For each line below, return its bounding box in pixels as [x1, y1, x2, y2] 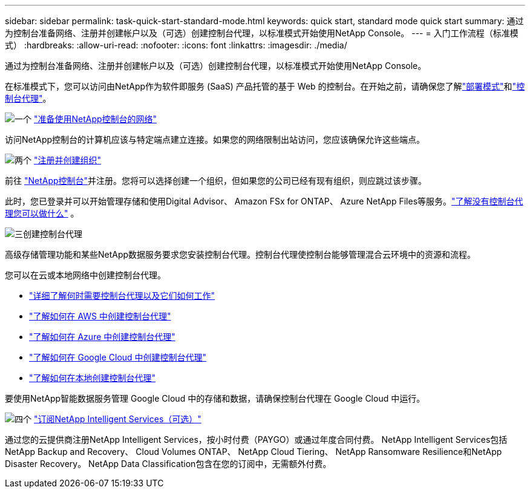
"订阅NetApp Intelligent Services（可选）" [33, 414, 201, 424]
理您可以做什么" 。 [5, 208, 79, 218]
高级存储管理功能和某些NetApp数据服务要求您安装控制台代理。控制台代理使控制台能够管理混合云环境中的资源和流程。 [5, 249, 476, 260]
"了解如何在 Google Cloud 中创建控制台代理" [29, 352, 207, 362]
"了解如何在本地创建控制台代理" [29, 373, 156, 383]
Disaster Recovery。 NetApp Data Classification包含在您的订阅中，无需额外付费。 [5, 459, 332, 469]
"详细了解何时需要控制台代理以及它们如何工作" [29, 290, 215, 301]
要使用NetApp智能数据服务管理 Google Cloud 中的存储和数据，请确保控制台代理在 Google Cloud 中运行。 [5, 393, 425, 403]
